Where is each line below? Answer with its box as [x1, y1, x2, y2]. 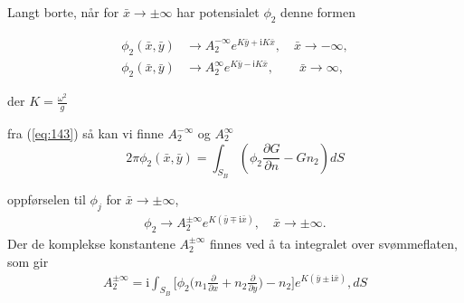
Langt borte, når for [7, 3, 119, 21]
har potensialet [176, 3, 260, 21]
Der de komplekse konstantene [7, 233, 175, 252]
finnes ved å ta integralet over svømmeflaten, [209, 233, 458, 252]
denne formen [280, 3, 355, 21]
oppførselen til [7, 189, 86, 208]
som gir [7, 251, 49, 270]
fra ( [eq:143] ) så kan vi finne [7, 124, 164, 142]
